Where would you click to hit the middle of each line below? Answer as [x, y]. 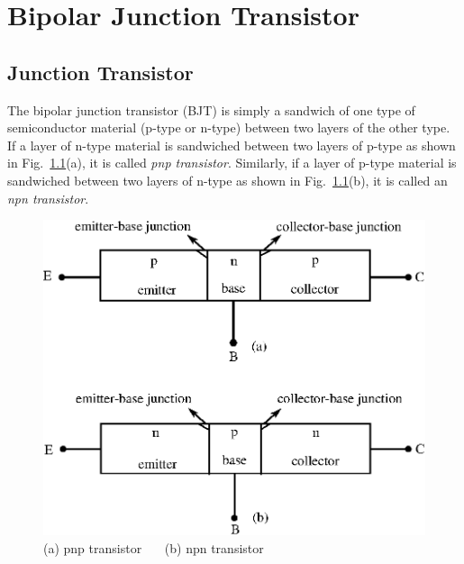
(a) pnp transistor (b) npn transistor [154, 547]
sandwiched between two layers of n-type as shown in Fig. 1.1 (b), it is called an [227, 180]
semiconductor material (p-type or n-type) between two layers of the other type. [229, 127]
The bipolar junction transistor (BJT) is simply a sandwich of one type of [211, 109]
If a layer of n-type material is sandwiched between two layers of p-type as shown [232, 145]
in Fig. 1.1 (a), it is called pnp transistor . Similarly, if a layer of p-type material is [232, 163]
